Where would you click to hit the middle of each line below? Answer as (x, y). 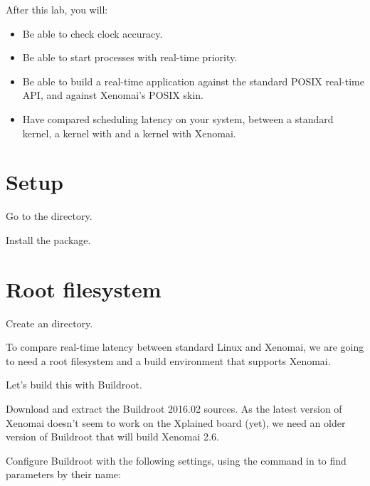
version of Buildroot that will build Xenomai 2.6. (112, 437)
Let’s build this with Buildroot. (74, 385)
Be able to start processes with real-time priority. (130, 57)
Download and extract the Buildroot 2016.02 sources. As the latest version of (174, 408)
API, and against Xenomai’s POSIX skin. (113, 95)
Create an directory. (49, 323)
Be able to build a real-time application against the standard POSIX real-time (193, 81)
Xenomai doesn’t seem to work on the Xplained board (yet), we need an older (176, 422)
